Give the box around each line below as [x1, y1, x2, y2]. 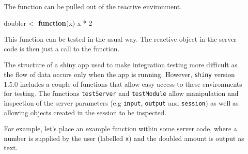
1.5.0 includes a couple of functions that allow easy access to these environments [4, 78, 242, 89]
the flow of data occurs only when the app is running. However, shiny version [4, 69, 235, 79]
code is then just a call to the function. [4, 43, 120, 53]
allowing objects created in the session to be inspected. [4, 107, 167, 117]
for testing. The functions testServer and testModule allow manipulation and [4, 88, 239, 98]
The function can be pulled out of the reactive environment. [4, 1, 182, 11]
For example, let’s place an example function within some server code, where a [4, 123, 237, 134]
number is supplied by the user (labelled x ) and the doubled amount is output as [4, 133, 244, 143]
